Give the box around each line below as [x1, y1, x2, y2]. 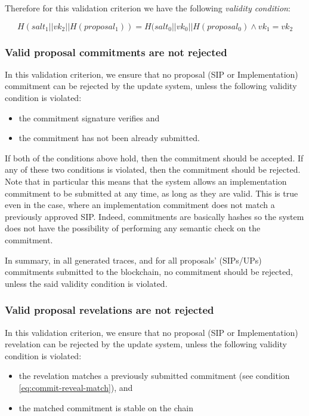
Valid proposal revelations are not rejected [5, 302, 214, 317]
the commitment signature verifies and [18, 111, 160, 124]
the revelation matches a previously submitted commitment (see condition [18, 369, 290, 382]
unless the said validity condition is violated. [5, 277, 168, 289]
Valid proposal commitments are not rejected [5, 44, 227, 59]
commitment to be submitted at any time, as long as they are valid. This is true [5, 186, 298, 199]
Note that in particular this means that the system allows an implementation [5, 175, 287, 187]
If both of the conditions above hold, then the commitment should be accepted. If [5, 151, 304, 164]
